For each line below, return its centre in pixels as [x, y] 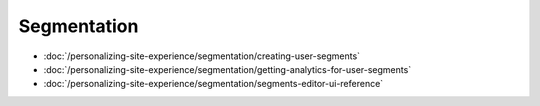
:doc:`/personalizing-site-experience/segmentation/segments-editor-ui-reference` [213, 84]
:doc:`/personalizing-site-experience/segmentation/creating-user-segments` [201, 56]
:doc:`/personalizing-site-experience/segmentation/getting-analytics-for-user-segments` [227, 69]
